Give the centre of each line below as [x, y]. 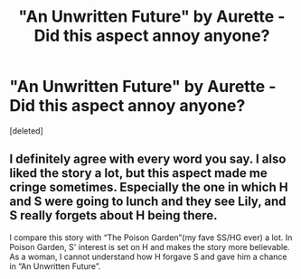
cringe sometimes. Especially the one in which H [149, 187]
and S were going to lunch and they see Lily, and [148, 202]
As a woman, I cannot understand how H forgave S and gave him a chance [148, 256]
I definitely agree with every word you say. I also [148, 159]
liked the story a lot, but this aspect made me [139, 173]
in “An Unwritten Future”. [55, 266]
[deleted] [26, 130]
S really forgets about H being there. [114, 215]
